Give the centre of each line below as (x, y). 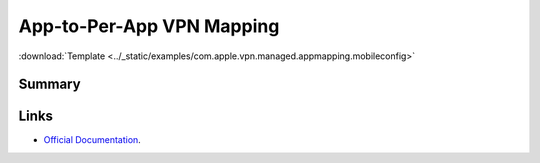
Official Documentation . (92, 140)
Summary (49, 84)
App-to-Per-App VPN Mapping (149, 26)
